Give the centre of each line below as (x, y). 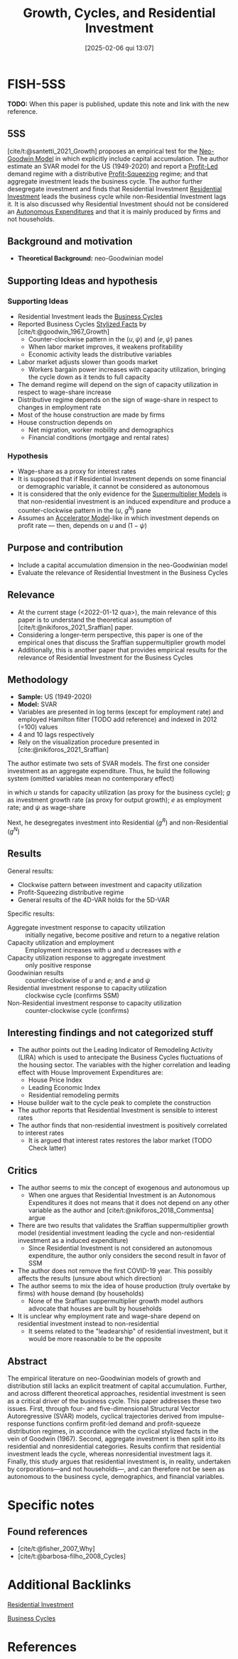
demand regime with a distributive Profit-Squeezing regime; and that (108, 174)
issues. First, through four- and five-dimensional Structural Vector (104, 1408)
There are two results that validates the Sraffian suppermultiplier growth (123, 1226)
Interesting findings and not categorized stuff (110, 1033)
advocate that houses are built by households (95, 1309)
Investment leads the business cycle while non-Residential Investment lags (117, 196)
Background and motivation (70, 241)
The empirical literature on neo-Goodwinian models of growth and (104, 1378)
